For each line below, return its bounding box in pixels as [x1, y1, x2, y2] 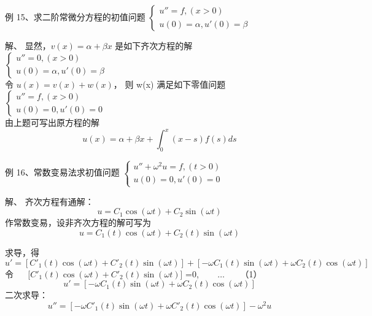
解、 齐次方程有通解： [5, 195, 94, 207]
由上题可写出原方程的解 [5, 116, 99, 129]
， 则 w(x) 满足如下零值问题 [113, 77, 226, 90]
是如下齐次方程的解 [115, 39, 193, 52]
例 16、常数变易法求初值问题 [5, 166, 120, 179]
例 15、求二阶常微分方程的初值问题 [5, 10, 145, 23]
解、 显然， [5, 39, 51, 52]
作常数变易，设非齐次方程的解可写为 [5, 216, 151, 229]
